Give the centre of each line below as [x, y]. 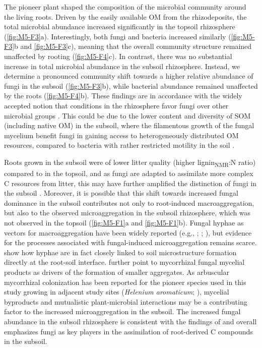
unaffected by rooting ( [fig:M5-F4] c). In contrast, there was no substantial [118, 56]
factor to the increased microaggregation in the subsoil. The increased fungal [122, 311]
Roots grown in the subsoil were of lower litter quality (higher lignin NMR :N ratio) [130, 162]
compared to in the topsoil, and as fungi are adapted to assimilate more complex [129, 173]
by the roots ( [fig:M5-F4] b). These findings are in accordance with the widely [123, 96]
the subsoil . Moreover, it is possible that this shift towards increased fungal [121, 193]
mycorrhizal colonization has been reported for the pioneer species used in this [125, 282]
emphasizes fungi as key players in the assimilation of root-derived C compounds [128, 331]
